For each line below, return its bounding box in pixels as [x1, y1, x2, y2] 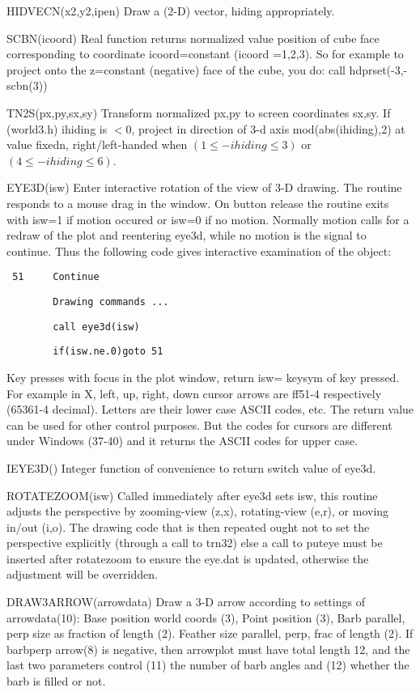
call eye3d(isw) [53, 321, 140, 333]
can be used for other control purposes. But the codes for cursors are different [6, 416, 392, 433]
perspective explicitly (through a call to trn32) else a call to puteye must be [6, 534, 383, 551]
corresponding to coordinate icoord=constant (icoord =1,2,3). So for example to [6, 45, 404, 62]
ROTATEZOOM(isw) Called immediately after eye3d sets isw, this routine [6, 486, 378, 503]
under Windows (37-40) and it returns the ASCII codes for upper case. [6, 432, 358, 449]
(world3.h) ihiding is [6, 120, 108, 137]
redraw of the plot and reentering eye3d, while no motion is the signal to [6, 227, 367, 244]
